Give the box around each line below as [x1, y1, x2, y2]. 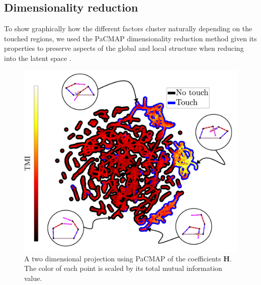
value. [24, 272, 42, 283]
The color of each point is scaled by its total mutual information [24, 263, 222, 273]
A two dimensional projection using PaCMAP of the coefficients [24, 253, 221, 263]
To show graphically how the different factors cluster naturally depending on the [4, 23, 252, 34]
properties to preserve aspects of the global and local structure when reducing [4, 43, 244, 53]
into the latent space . [4, 52, 71, 63]
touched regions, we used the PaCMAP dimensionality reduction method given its [4, 33, 257, 43]
